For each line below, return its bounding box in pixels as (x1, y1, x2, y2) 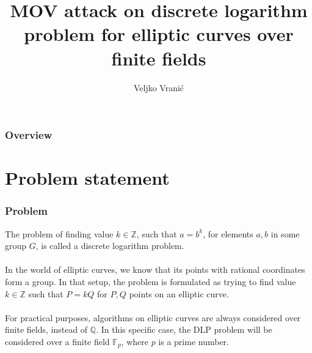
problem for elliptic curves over (24, 21, 294, 46)
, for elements (203, 227, 253, 240)
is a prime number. (158, 335, 230, 347)
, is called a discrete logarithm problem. (35, 239, 184, 252)
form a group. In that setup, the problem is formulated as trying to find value (5, 275, 296, 288)
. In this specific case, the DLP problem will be (96, 323, 272, 336)
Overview (5, 127, 53, 143)
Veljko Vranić (133, 81, 184, 94)
